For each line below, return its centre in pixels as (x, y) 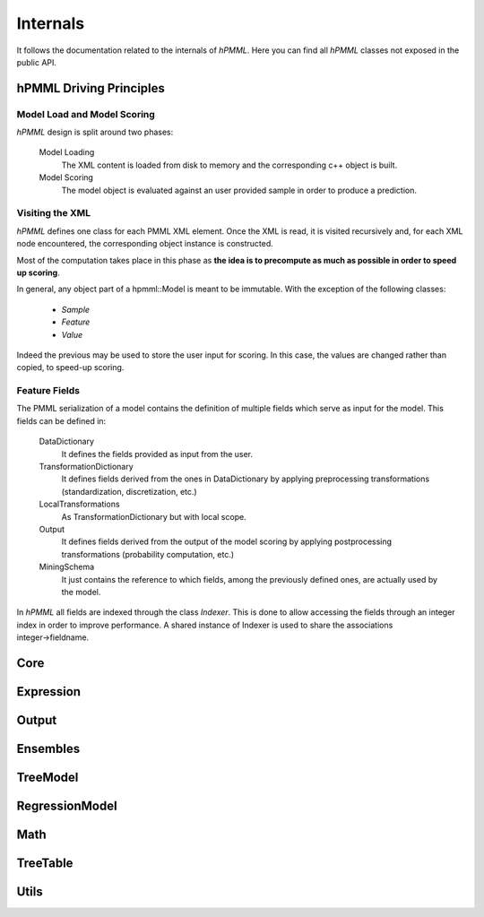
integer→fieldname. (53, 637)
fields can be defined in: (61, 420)
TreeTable (45, 864)
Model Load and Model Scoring (86, 114)
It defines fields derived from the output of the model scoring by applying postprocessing (227, 541)
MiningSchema (67, 567)
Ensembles (48, 748)
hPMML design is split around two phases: (95, 132)
